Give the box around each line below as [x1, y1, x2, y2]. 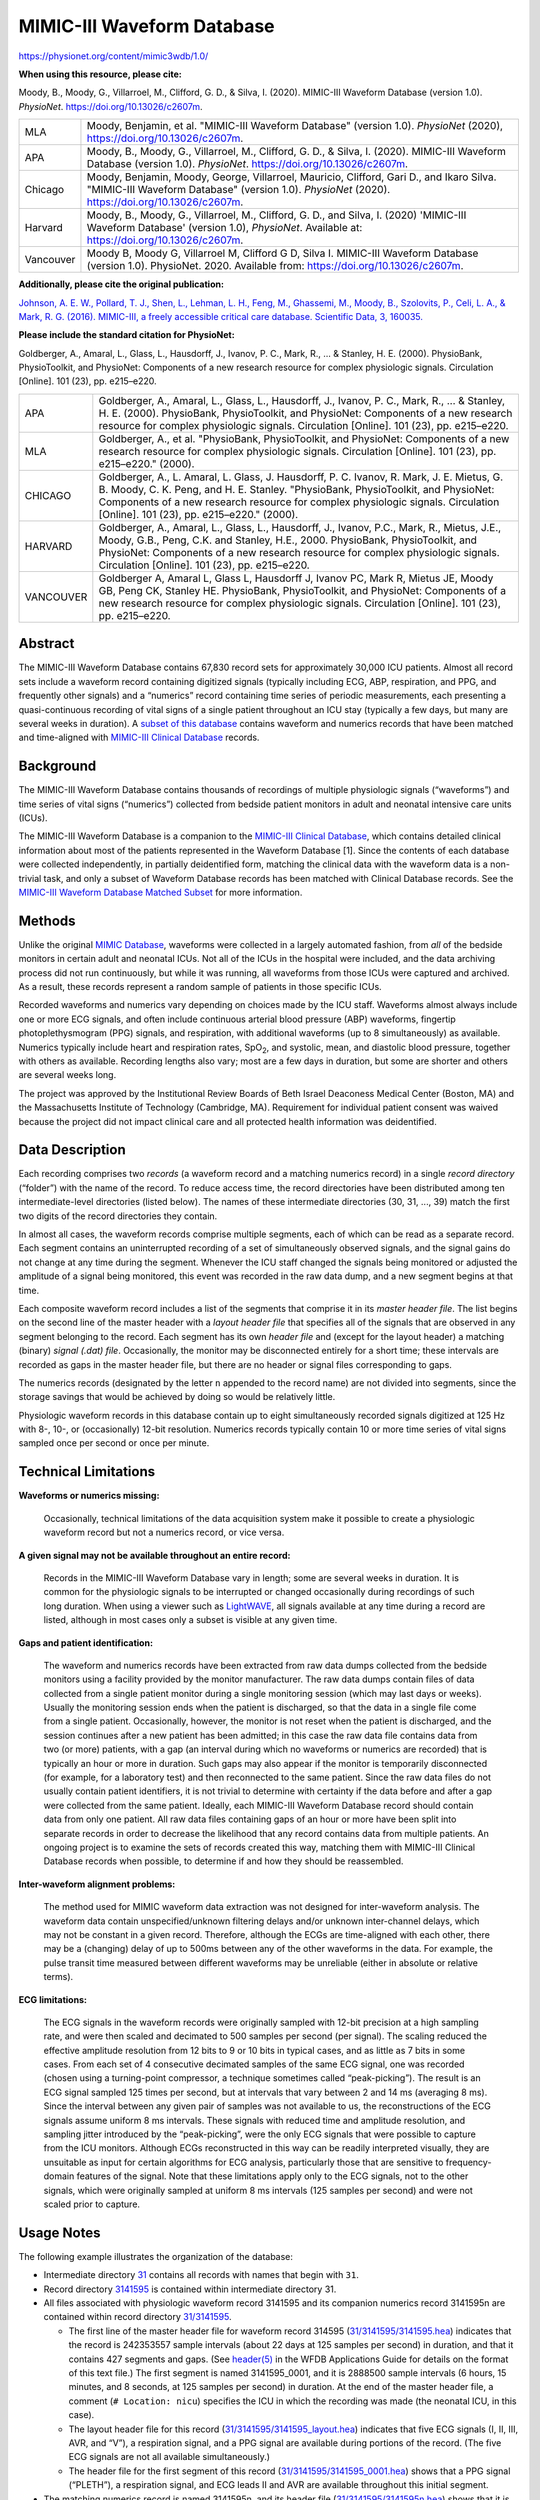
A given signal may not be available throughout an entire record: [18, 1549, 291, 1561]
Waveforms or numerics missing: [18, 1490, 160, 1502]
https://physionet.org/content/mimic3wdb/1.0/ [18, 50, 209, 62]
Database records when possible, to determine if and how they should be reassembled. [43, 1855, 404, 1867]
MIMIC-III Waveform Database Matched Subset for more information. [18, 886, 303, 898]
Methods [18, 912, 76, 929]
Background [18, 758, 97, 775]
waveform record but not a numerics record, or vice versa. [43, 1526, 285, 1539]
